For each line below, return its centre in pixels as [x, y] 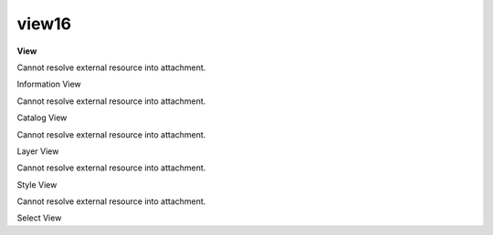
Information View [49, 84]
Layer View [38, 151]
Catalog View [42, 117]
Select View [39, 218]
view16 [44, 24]
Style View [37, 184]
